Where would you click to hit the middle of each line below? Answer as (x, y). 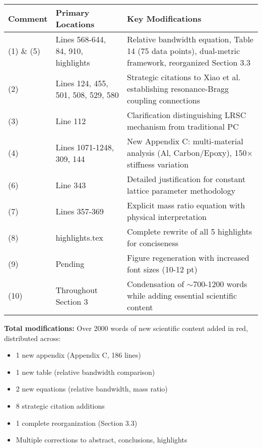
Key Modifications (164, 18)
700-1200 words (220, 284)
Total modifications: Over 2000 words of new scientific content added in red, (126, 328)
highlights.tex (79, 237)
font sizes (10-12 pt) (162, 269)
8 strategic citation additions (60, 405)
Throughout (77, 290)
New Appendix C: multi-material (185, 141)
